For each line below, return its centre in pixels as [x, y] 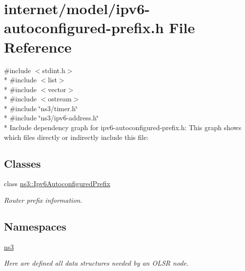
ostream [60, 99]
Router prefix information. [43, 200]
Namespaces [35, 226]
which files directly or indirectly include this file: [76, 137]
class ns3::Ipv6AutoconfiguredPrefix [57, 184]
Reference [38, 47]
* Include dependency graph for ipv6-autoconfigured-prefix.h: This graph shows [123, 127]
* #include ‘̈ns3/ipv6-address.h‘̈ [51, 118]
